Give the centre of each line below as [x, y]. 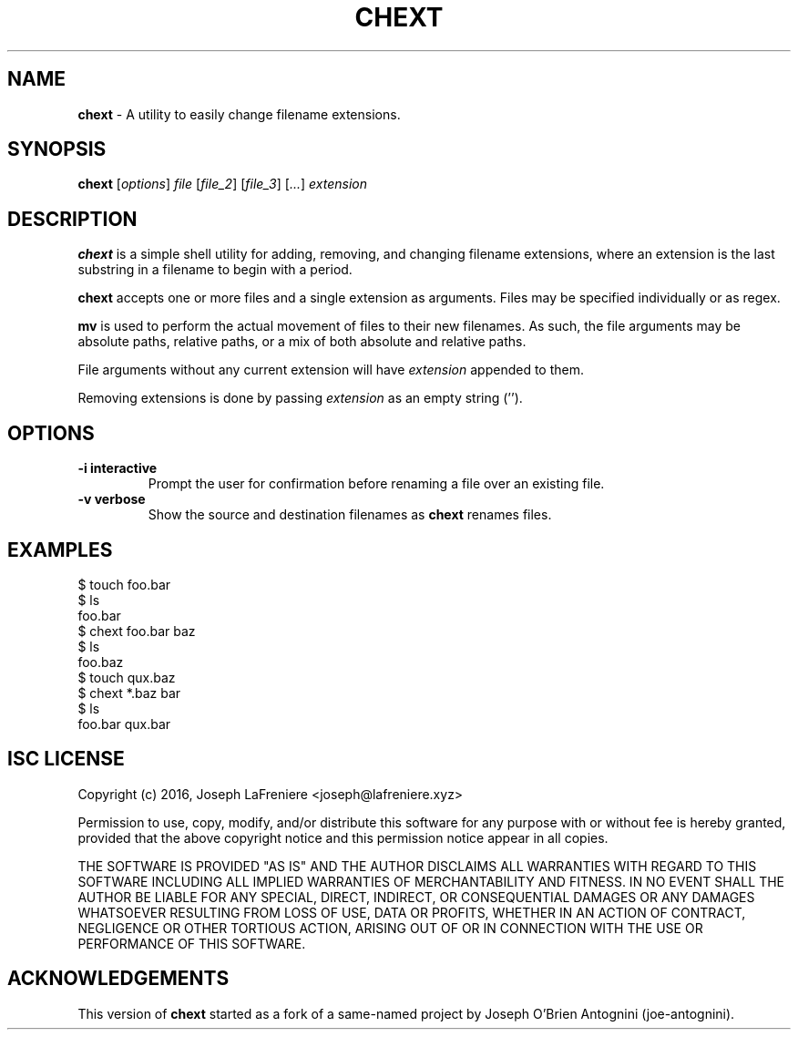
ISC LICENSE [66, 759]
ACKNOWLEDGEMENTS [118, 979]
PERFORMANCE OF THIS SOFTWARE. [192, 943]
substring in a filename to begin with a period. [215, 270]
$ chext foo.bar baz [137, 631]
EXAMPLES [60, 549]
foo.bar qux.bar [124, 724]
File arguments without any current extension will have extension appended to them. [331, 370]
